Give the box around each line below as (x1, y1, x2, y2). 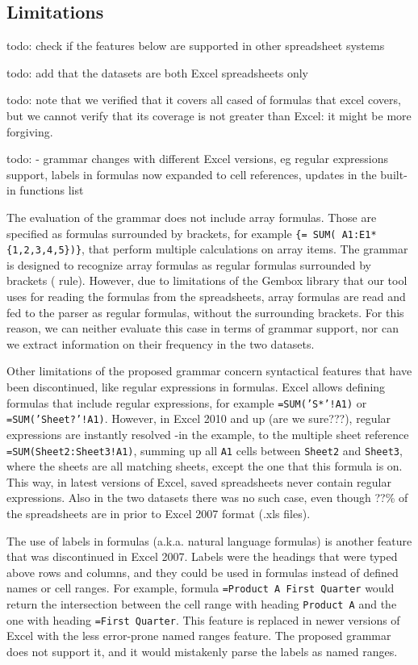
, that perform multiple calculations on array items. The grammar (82, 240, 408, 257)
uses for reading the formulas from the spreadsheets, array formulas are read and (6, 288, 406, 305)
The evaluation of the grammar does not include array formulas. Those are (6, 208, 377, 225)
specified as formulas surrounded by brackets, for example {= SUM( (6, 224, 336, 241)
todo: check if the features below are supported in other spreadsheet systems (6, 37, 385, 54)
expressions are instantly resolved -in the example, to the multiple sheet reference (6, 425, 409, 442)
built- (380, 165, 408, 182)
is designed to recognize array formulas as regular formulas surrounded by (6, 256, 371, 273)
